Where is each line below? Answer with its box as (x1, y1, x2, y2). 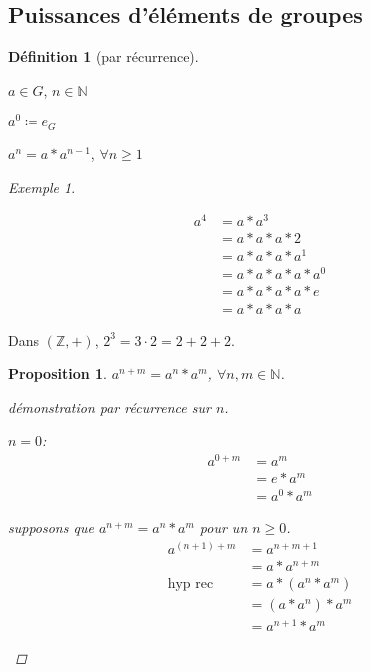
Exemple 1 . (8, 176, 76, 197)
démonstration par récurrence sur (8, 396, 211, 417)
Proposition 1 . (8, 363, 107, 384)
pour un (199, 517, 248, 538)
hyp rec (167, 576, 214, 591)
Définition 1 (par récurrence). (8, 46, 199, 67)
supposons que (8, 517, 94, 538)
